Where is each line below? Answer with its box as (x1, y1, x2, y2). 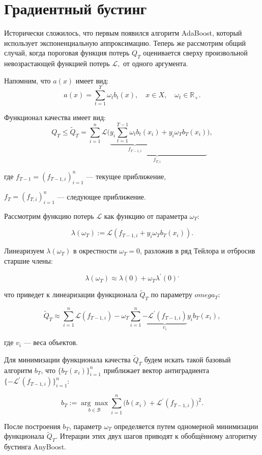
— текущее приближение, (86, 170, 166, 181)
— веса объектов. (23, 337, 78, 348)
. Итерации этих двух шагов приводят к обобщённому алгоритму (55, 431, 257, 441)
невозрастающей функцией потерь (4, 58, 110, 69)
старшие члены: (4, 255, 53, 266)
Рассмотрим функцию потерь (4, 210, 94, 221)
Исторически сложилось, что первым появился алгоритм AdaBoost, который (4, 27, 242, 38)
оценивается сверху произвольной (143, 47, 248, 58)
